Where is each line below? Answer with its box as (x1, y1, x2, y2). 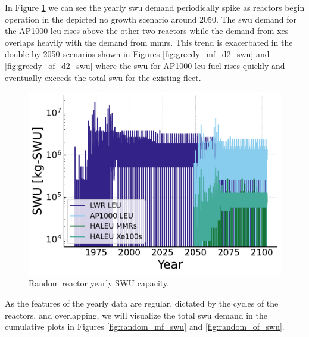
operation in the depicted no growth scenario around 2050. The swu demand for (5, 13, 297, 25)
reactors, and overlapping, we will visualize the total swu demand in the (5, 308, 267, 321)
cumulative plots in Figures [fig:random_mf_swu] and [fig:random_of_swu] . (5, 320, 285, 333)
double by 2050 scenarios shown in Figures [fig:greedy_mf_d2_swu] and (5, 48, 270, 60)
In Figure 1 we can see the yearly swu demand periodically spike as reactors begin (5, 1, 305, 13)
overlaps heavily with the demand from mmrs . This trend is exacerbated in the (5, 36, 293, 48)
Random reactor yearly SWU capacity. (29, 277, 169, 289)
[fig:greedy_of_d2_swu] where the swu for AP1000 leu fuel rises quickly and (5, 59, 285, 71)
